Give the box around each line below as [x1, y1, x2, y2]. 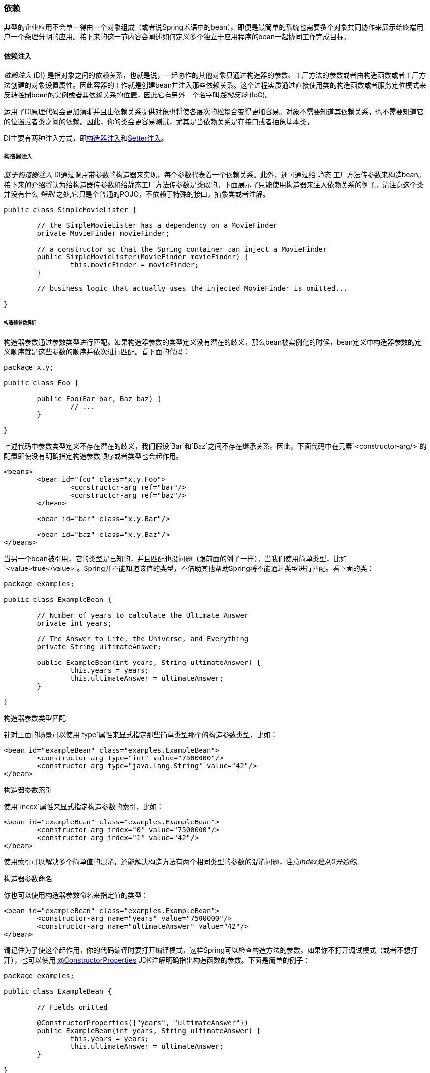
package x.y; [4, 363, 54, 372]
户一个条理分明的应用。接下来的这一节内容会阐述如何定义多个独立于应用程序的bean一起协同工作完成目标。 [4, 32, 351, 41]
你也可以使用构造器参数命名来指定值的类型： [4, 891, 148, 900]
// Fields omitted [37, 1003, 108, 1011]
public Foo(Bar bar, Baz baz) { [37, 395, 162, 403]
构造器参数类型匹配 [4, 714, 66, 723]
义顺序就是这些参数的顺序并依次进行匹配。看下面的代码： [4, 347, 190, 356]
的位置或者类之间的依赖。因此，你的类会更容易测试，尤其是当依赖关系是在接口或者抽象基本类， [4, 117, 314, 126]
